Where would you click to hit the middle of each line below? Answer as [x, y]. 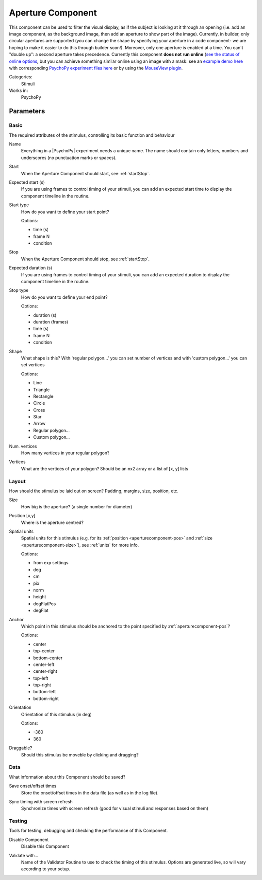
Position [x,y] [22, 516]
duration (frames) [51, 322]
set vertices [33, 365]
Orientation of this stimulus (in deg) [57, 714]
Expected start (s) [27, 182]
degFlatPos [45, 604]
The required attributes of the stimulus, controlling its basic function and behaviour [92, 135]
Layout [17, 481]
